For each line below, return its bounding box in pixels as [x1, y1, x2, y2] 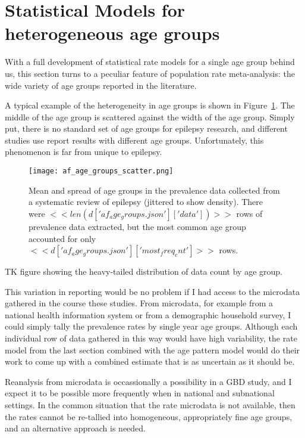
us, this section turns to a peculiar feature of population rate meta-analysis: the [5, 67, 295, 79]
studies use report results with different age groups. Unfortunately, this [5, 133, 264, 146]
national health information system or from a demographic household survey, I [5, 308, 291, 321]
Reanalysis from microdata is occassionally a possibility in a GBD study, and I [5, 375, 292, 387]
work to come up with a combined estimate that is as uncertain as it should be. [5, 355, 295, 368]
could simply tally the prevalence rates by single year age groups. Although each [5, 320, 298, 333]
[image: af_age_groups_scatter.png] [29, 167, 174, 176]
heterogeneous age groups [5, 21, 220, 45]
